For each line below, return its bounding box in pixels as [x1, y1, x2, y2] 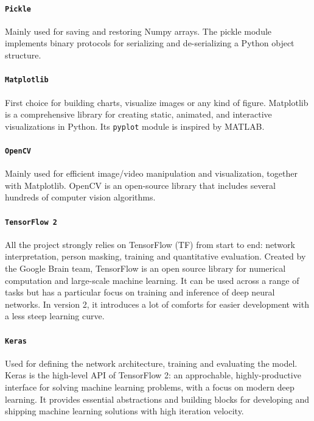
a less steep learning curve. [5, 310, 105, 322]
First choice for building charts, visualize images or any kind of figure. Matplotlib [5, 96, 309, 108]
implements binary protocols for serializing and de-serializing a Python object [5, 37, 295, 49]
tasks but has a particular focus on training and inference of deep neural [5, 286, 275, 299]
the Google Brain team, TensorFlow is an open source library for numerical [5, 262, 286, 275]
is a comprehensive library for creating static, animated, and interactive [5, 108, 272, 121]
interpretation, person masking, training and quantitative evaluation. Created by [5, 250, 306, 263]
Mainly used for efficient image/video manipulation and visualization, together [5, 167, 298, 180]
